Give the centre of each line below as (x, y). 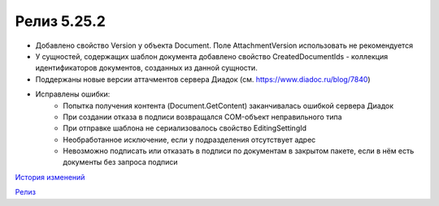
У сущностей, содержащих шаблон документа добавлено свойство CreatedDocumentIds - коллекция (212, 56)
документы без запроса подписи (120, 162)
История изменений (50, 177)
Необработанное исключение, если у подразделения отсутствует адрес (189, 139)
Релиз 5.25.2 (60, 21)
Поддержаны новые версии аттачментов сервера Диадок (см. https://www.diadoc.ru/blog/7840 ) (203, 79)
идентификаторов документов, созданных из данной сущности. (146, 68)
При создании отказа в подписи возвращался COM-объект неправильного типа (202, 117)
